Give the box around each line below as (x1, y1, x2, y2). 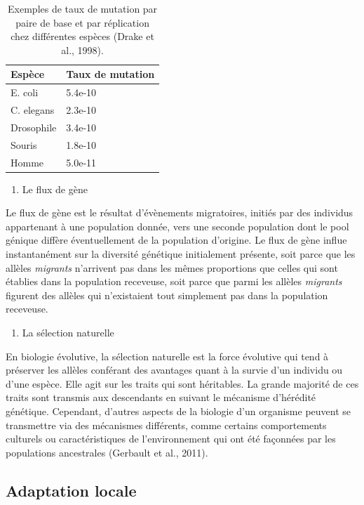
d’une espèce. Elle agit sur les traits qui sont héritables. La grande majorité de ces (6, 376, 359, 391)
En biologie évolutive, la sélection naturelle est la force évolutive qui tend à (6, 348, 329, 363)
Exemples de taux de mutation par (8, 1, 158, 15)
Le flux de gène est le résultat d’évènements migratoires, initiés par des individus (6, 205, 353, 220)
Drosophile (11, 119, 57, 134)
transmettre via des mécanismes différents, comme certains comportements (6, 417, 327, 432)
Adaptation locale (6, 479, 137, 501)
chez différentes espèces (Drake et (11, 29, 154, 44)
